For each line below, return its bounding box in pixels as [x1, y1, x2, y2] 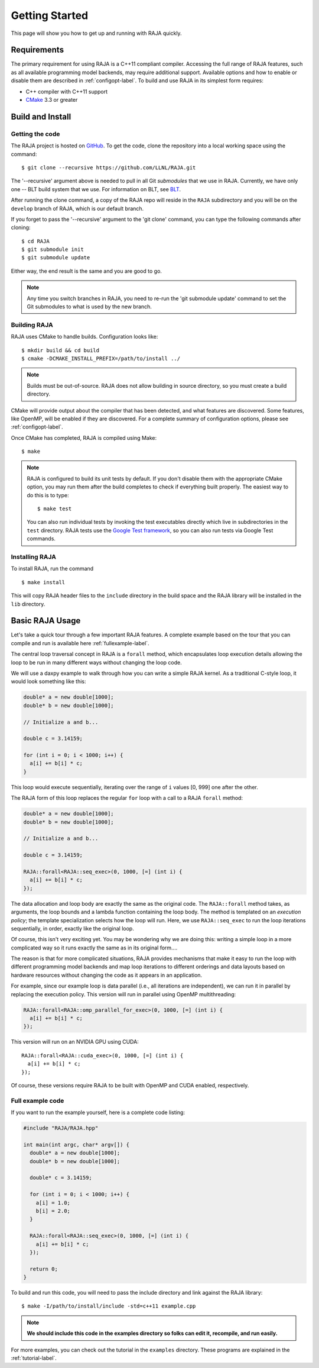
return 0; [30, 1266, 58, 1272]
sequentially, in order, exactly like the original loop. [11, 925, 134, 932]
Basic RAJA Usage [11, 616, 81, 626]
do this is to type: [27, 491, 69, 498]
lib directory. [11, 600, 45, 607]
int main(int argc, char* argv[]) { [23, 1141, 130, 1148]
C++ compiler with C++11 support [25, 88, 108, 95]
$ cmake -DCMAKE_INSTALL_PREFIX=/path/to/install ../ [21, 355, 180, 362]
